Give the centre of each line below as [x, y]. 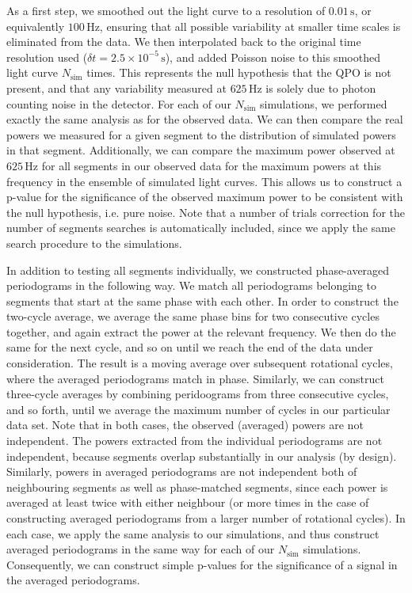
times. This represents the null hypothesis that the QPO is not [239, 72]
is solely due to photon [321, 87]
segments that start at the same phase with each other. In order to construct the [202, 300]
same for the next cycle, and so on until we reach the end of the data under [190, 347]
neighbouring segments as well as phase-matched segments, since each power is [197, 487]
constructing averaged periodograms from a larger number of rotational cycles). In [206, 518]
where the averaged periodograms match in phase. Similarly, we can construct [195, 378]
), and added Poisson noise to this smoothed [273, 57]
